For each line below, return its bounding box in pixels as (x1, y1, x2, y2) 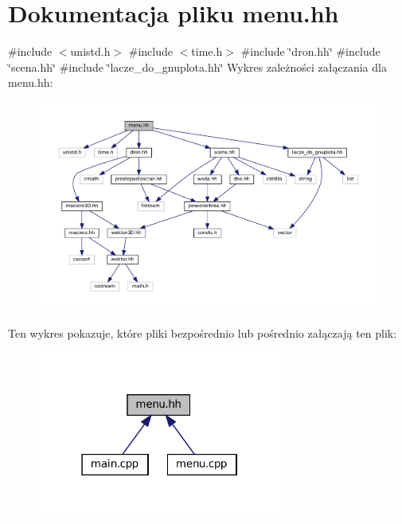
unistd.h (70, 43, 111, 60)
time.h (191, 43, 223, 60)
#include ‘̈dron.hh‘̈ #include (240, 43, 381, 60)
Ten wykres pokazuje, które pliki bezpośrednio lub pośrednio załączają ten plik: (8, 324, 397, 341)
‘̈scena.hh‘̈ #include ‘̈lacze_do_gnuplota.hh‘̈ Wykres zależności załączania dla (8, 58, 387, 75)
